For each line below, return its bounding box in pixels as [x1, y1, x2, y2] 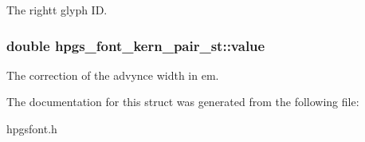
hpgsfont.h [6, 120, 57, 136]
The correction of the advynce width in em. [6, 66, 219, 83]
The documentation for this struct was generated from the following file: [6, 93, 359, 110]
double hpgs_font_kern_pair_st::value [6, 35, 265, 55]
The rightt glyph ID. [6, 2, 108, 18]
